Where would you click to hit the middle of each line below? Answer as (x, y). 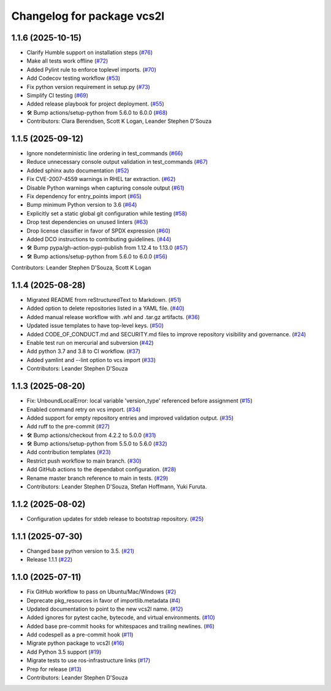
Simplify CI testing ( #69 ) (58, 96)
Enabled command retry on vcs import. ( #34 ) (84, 409)
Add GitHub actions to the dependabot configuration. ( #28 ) (101, 469)
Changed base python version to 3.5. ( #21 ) (81, 551)
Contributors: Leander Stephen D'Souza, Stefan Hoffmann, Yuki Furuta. (117, 487)
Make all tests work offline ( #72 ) (67, 61)
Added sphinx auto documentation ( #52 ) (78, 170)
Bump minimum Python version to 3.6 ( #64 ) (82, 205)
